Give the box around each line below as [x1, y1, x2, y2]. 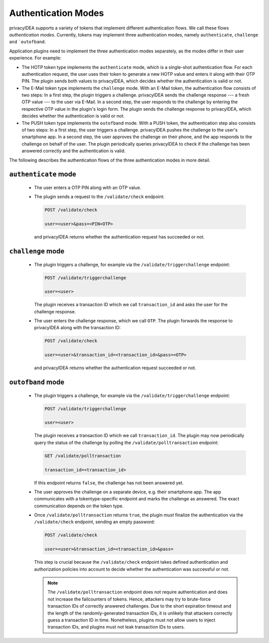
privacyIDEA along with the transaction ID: [34, 325, 121, 331]
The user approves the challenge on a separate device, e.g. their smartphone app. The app [34, 489, 221, 495]
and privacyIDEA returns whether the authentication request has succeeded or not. [34, 234, 205, 240]
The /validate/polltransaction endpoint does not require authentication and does [47, 589, 228, 595]
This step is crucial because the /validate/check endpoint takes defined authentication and [34, 559, 228, 565]
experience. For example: [9, 55, 62, 61]
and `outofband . [9, 39, 46, 45]
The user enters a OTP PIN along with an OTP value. [34, 185, 141, 191]
